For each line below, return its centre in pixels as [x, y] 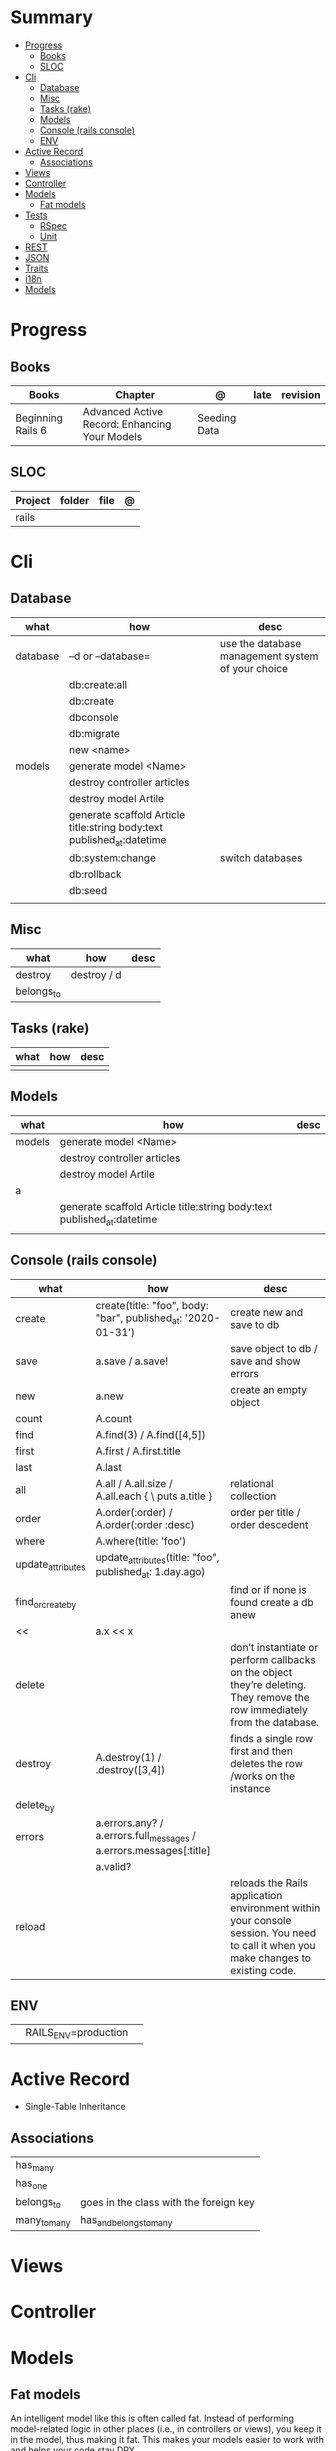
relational [251, 1483]
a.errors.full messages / [146, 1837]
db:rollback [95, 874]
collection [253, 1496]
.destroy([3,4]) [130, 1770]
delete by [35, 1806]
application [256, 1895]
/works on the [262, 1776]
